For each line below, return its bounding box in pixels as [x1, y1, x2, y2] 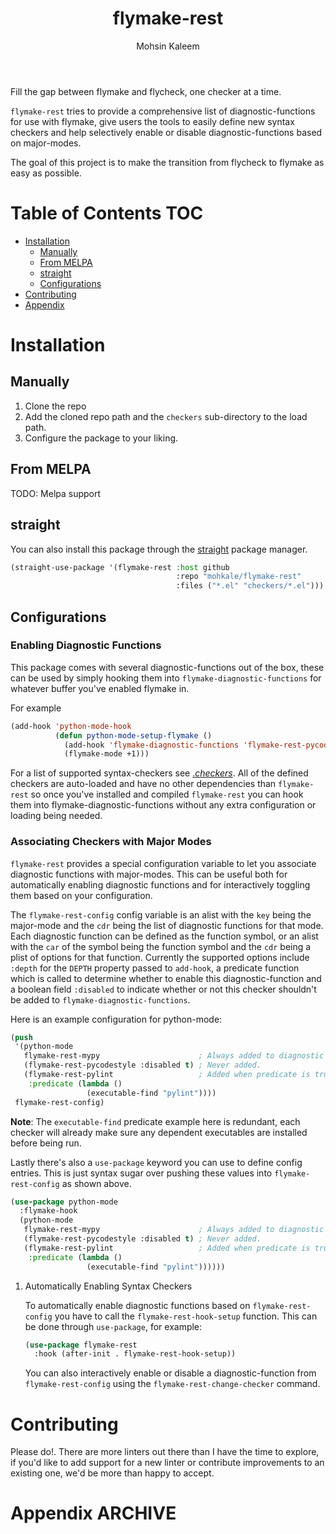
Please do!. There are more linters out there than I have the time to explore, [10, 1446, 320, 1458]
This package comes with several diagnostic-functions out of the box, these [10, 661, 325, 673]
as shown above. [61, 1177, 132, 1189]
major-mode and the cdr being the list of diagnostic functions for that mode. [10, 919, 324, 931]
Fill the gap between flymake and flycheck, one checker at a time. [10, 85, 282, 97]
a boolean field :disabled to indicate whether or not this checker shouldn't [10, 983, 317, 995]
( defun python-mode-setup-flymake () [54, 730, 213, 741]
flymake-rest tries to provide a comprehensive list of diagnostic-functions [10, 105, 316, 117]
